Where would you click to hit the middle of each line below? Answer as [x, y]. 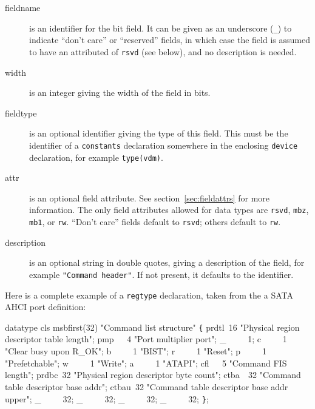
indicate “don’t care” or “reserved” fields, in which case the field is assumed [170, 40]
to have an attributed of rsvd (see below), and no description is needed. [163, 51]
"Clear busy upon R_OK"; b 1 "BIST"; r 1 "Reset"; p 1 [136, 351]
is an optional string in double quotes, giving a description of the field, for [167, 262]
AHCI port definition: [46, 307]
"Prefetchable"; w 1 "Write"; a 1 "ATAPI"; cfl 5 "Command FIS [146, 363]
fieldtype [21, 113]
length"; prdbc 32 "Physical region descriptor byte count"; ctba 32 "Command [153, 375]
